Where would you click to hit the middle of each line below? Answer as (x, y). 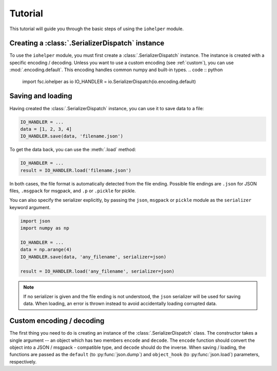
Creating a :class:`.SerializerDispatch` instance (87, 43)
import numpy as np (45, 228)
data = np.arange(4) (46, 250)
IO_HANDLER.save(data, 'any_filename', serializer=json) (93, 257)
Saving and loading (41, 96)
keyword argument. (30, 207)
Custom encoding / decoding (57, 321)
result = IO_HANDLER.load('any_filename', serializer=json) (97, 271)
